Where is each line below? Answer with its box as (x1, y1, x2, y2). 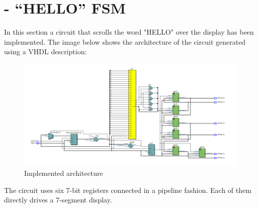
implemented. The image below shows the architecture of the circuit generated (4, 36, 246, 47)
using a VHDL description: (4, 46, 87, 57)
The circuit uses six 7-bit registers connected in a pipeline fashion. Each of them (4, 184, 251, 195)
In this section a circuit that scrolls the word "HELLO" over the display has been (4, 27, 254, 37)
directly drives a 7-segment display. (4, 194, 112, 205)
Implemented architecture (24, 168, 103, 178)
